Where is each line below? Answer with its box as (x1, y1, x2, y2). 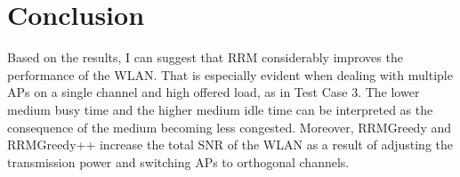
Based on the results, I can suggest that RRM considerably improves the (7, 48, 403, 67)
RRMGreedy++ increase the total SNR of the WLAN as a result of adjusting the (7, 135, 454, 154)
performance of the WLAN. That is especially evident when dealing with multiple (7, 65, 453, 84)
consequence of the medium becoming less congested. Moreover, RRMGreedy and (7, 117, 452, 136)
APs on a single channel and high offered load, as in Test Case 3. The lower (7, 83, 420, 101)
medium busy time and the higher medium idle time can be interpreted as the (7, 100, 433, 118)
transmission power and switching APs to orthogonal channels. (7, 152, 350, 171)
